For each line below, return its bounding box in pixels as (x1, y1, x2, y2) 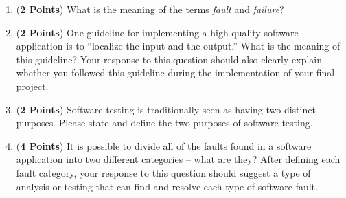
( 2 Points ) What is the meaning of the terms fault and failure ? (16, 2, 284, 16)
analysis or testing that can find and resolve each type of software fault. (16, 179, 318, 193)
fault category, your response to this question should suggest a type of (16, 165, 311, 179)
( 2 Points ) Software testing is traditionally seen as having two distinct (16, 102, 316, 116)
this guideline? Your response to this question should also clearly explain (16, 52, 322, 66)
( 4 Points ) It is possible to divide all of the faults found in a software (16, 138, 312, 153)
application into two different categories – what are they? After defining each (16, 152, 341, 166)
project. (16, 78, 49, 93)
